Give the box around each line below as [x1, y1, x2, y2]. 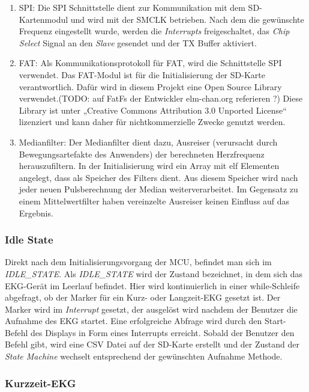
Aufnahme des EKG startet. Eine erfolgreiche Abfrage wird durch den [5, 314, 262, 327]
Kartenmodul [19, 13, 68, 25]
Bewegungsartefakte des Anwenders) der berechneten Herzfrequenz [19, 147, 265, 160]
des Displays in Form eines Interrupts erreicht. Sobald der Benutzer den [30, 326, 295, 338]
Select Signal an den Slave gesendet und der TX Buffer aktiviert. [19, 36, 257, 49]
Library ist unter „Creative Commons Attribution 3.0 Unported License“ [19, 103, 287, 116]
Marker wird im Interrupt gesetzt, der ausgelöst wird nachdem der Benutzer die [5, 302, 298, 315]
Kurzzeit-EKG [5, 375, 76, 390]
